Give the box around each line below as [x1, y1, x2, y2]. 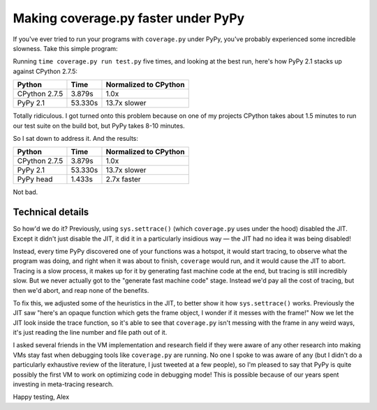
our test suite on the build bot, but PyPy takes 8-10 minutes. [13, 121, 185, 130]
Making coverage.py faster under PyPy [13, 10, 245, 26]
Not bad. [13, 188, 38, 197]
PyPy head [17, 174, 53, 184]
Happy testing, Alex [13, 393, 70, 401]
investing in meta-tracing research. [13, 380, 114, 388]
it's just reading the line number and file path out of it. [13, 328, 168, 337]
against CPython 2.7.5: [13, 67, 78, 75]
